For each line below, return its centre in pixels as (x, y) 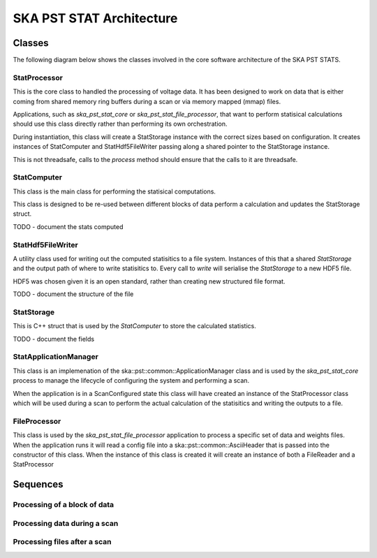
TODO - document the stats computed (68, 226)
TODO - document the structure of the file (73, 294)
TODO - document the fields (53, 339)
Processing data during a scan (66, 523)
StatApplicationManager (56, 357)
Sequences (38, 484)
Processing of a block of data (64, 505)
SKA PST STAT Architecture (95, 18)
